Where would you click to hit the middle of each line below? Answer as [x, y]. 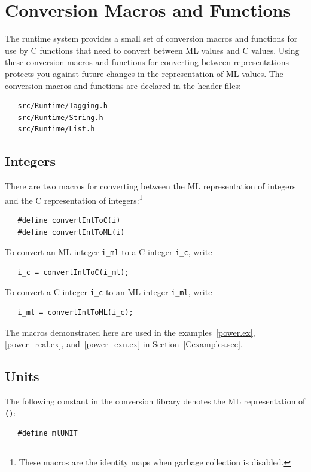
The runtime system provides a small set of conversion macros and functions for [151, 39]
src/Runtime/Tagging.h [62, 106]
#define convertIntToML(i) [71, 232]
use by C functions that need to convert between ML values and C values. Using [152, 50]
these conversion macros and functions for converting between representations [147, 62]
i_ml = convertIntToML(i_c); [75, 313]
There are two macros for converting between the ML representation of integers [150, 186]
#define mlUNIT [48, 433]
